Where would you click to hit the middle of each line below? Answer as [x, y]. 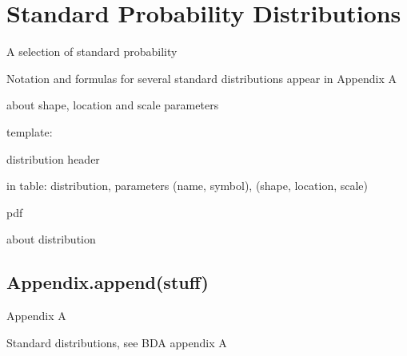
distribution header [53, 158]
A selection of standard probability [92, 51]
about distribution [51, 239]
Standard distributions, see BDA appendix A [117, 342]
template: [30, 131]
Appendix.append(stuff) [108, 282]
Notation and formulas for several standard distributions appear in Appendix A [202, 78]
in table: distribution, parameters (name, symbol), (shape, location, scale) [188, 186]
